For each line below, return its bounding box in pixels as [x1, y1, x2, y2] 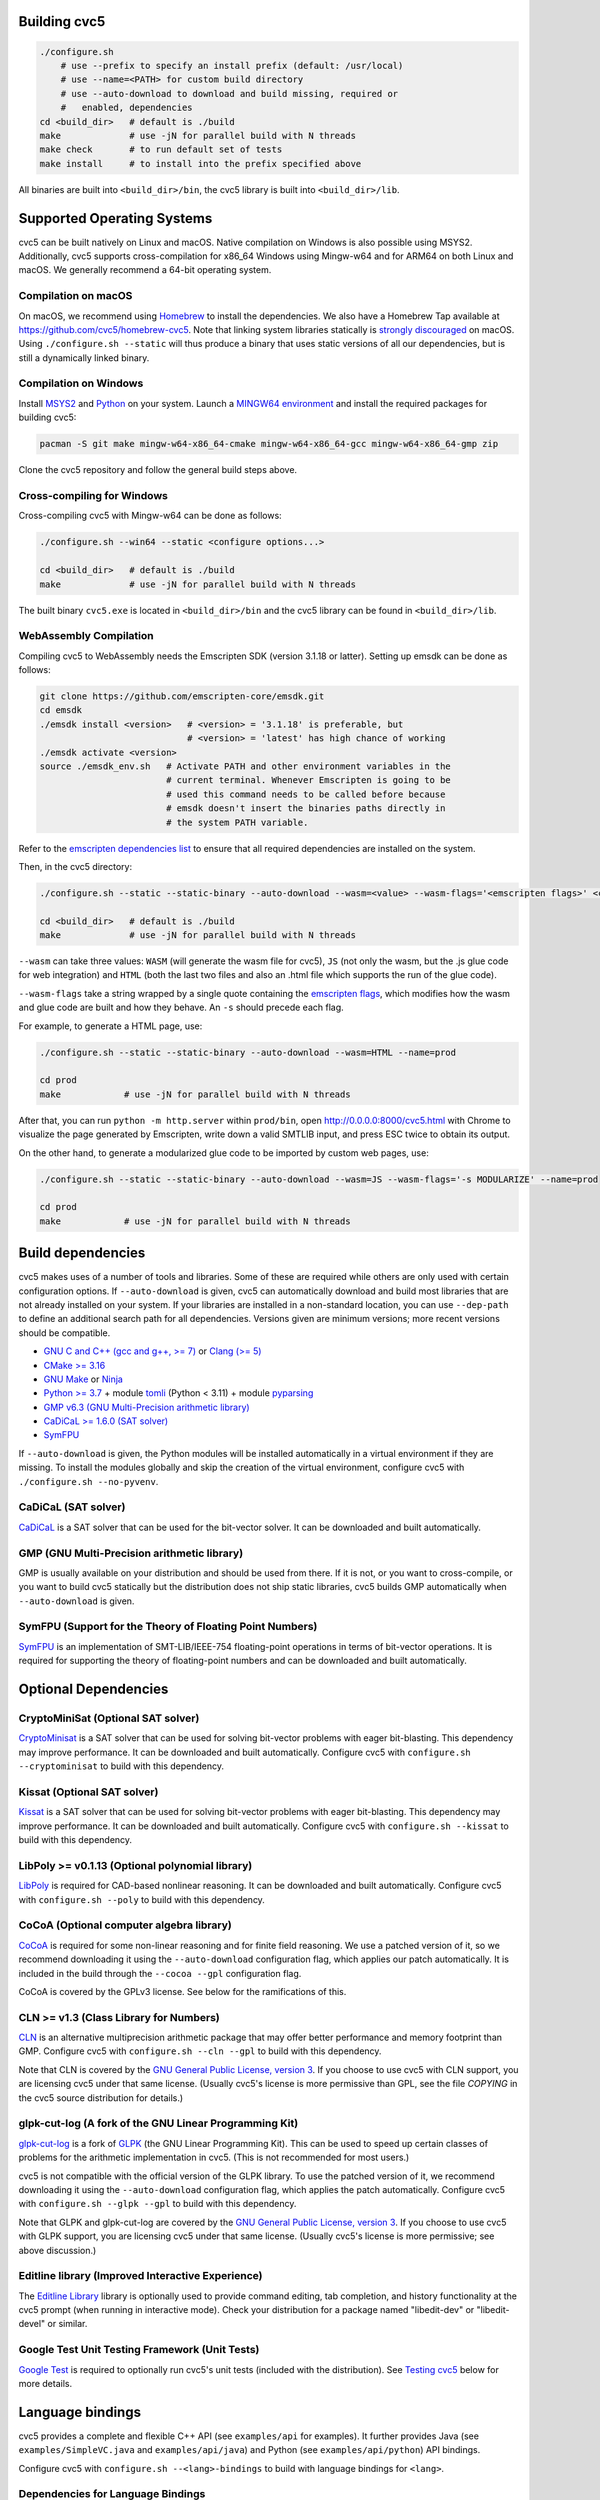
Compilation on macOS [18, 289, 133, 303]
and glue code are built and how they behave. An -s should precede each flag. [18, 1001, 344, 1014]
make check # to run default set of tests [39, 144, 283, 155]
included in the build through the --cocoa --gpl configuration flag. [18, 1967, 302, 1979]
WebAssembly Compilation [18, 629, 154, 643]
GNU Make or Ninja [43, 1373, 124, 1385]
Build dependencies [18, 1245, 146, 1262]
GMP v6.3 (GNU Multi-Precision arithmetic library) [43, 1401, 250, 1413]
